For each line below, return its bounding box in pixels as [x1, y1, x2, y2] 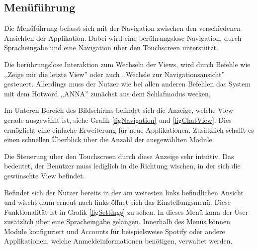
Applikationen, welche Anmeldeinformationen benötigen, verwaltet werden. [4, 236, 233, 246]
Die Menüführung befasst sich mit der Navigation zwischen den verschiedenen [4, 23, 241, 33]
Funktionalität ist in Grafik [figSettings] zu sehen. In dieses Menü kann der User [4, 206, 249, 217]
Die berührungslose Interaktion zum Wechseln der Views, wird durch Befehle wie [4, 59, 251, 69]
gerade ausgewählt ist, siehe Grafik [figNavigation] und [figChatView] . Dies [4, 114, 232, 125]
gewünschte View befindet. [4, 170, 85, 180]
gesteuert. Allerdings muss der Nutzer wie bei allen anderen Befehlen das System [4, 79, 251, 89]
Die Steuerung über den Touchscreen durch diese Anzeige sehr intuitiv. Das [4, 151, 234, 161]
